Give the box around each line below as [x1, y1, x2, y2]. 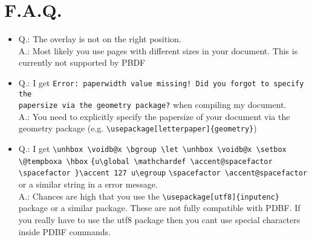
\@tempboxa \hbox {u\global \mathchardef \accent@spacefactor [18, 157, 273, 166]
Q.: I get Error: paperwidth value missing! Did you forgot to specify [18, 76, 304, 89]
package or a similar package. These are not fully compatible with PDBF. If [18, 201, 301, 214]
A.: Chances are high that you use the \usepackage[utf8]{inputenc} [18, 189, 279, 202]
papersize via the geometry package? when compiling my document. [18, 98, 287, 111]
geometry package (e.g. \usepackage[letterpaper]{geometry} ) [18, 122, 257, 134]
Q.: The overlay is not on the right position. [18, 33, 181, 45]
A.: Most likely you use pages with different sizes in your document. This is [18, 44, 298, 57]
